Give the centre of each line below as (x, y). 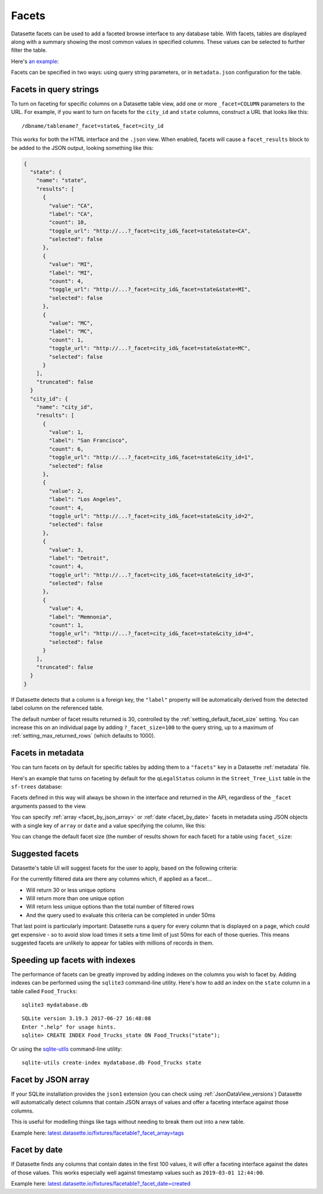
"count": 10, (68, 222)
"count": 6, (66, 449)
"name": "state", (62, 181)
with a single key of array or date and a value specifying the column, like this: (109, 825)
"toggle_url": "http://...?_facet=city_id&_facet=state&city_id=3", (151, 575)
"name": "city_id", (65, 407)
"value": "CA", (71, 206)
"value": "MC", (71, 323)
